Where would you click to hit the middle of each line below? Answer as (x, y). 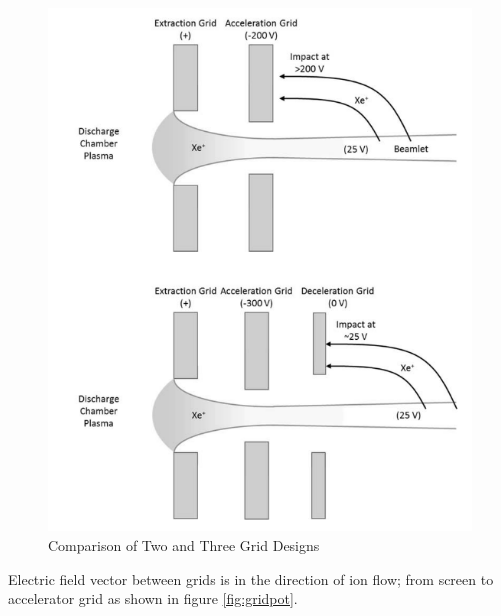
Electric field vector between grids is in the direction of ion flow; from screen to (251, 578)
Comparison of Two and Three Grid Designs (184, 545)
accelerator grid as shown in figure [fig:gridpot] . (153, 598)
